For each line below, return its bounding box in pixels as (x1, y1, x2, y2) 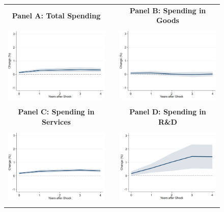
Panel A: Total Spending (12, 10, 101, 20)
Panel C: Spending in (18, 106, 95, 117)
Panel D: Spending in (129, 106, 206, 117)
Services (42, 116, 71, 127)
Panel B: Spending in (129, 5, 206, 15)
